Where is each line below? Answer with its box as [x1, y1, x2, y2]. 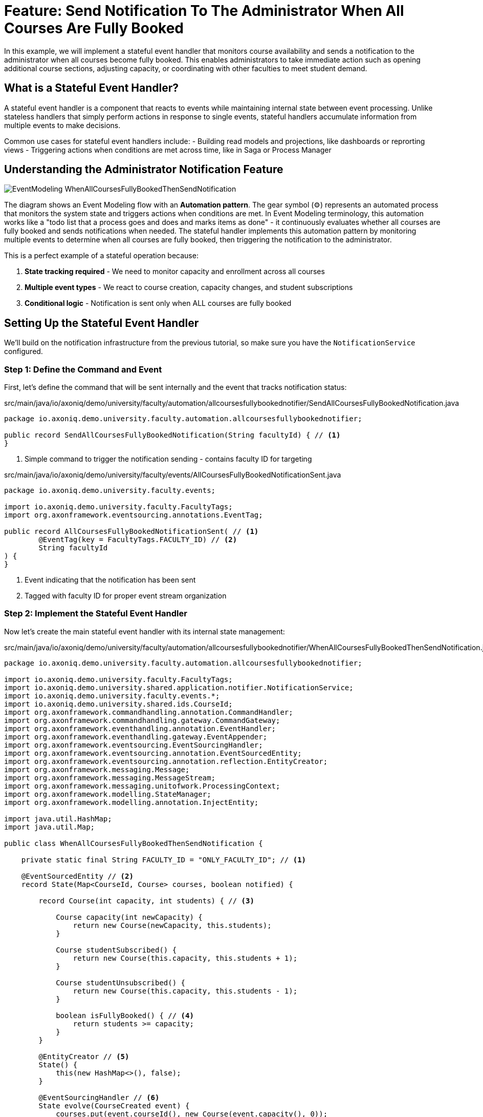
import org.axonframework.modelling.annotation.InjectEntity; [4, 798, 259, 806]
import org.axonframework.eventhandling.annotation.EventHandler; [4, 724, 276, 733]
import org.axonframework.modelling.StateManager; [4, 790, 211, 798]
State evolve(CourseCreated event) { [38, 1101, 190, 1110]
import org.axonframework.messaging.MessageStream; [4, 773, 216, 782]
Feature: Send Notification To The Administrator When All [4, 2, 404, 19]
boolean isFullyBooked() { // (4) [56, 1011, 194, 1020]
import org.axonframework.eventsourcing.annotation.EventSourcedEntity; [4, 749, 302, 757]
